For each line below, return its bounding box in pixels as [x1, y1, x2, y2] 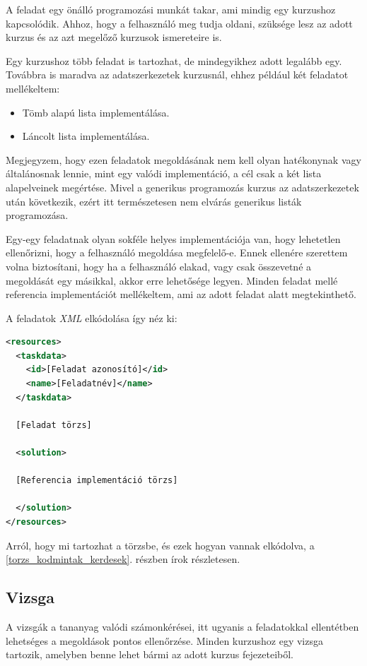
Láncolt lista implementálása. [22, 129, 150, 143]
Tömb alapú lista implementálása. [22, 105, 170, 119]
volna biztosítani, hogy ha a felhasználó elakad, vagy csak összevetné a [6, 258, 312, 273]
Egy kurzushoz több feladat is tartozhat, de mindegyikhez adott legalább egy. [6, 53, 342, 68]
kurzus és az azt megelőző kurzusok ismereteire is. [6, 30, 222, 44]
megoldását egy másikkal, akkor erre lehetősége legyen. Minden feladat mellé [6, 273, 338, 287]
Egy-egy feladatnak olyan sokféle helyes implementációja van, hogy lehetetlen [6, 231, 341, 246]
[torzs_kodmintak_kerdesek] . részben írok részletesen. [6, 552, 240, 566]
